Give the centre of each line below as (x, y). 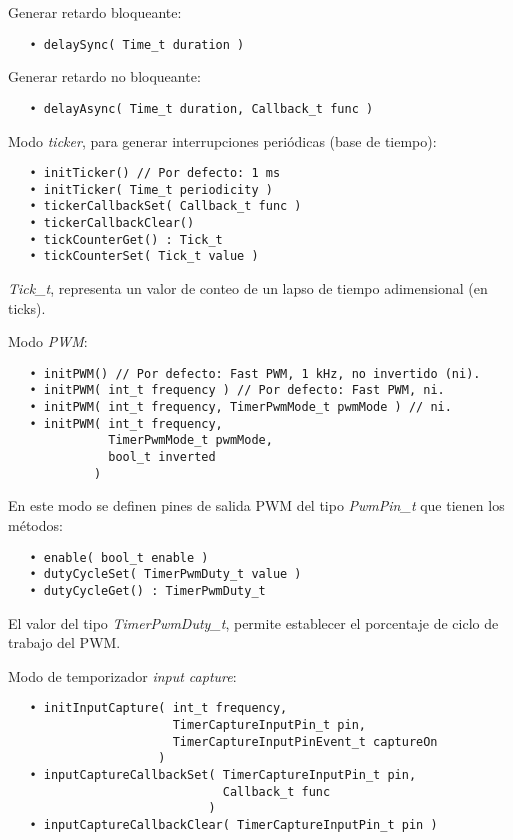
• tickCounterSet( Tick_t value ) (144, 256)
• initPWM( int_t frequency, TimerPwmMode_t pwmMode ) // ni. (240, 407)
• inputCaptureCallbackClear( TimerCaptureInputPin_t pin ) (233, 824)
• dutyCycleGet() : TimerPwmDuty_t (147, 590)
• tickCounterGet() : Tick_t (126, 239)
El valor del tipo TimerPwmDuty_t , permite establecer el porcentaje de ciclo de (253, 622)
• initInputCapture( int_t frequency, (158, 708)
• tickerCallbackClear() (112, 223)
